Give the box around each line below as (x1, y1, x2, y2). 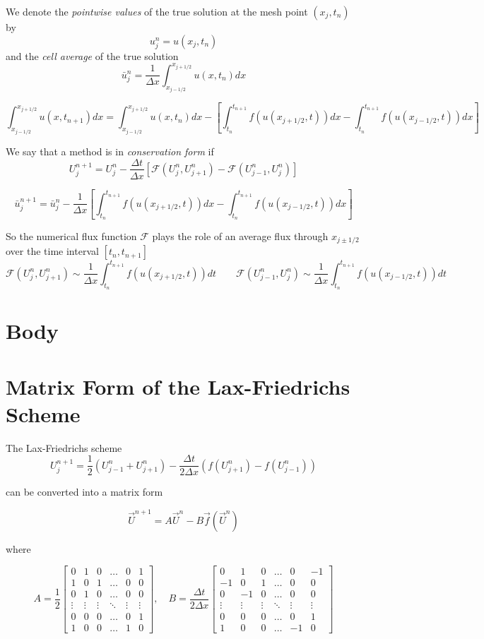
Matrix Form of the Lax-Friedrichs (6, 371, 350, 400)
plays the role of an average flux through (152, 228, 329, 243)
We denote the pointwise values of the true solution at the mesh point (6, 4, 308, 18)
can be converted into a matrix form (6, 484, 163, 499)
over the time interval (6, 244, 99, 258)
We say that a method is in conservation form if (6, 143, 214, 158)
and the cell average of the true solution (6, 48, 179, 63)
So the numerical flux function (6, 228, 137, 243)
